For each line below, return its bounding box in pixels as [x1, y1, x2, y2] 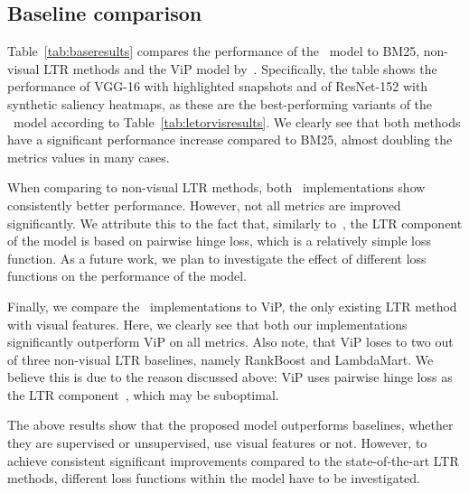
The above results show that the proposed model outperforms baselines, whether [7, 415, 454, 434]
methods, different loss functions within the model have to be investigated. [7, 469, 420, 488]
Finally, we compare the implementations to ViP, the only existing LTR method [7, 296, 457, 315]
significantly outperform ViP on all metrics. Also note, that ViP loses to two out [7, 332, 454, 351]
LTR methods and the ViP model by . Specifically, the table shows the [43, 59, 437, 78]
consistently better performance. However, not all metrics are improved [7, 195, 401, 214]
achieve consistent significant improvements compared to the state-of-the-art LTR [7, 451, 459, 470]
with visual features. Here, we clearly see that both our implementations [7, 314, 408, 333]
